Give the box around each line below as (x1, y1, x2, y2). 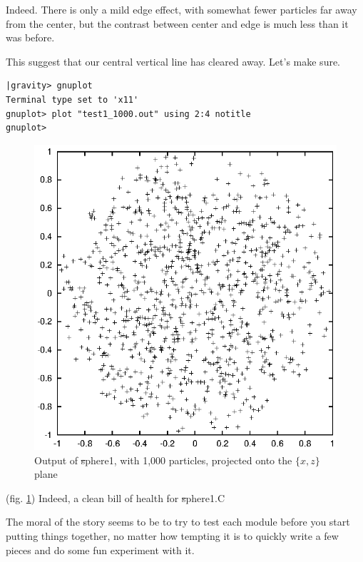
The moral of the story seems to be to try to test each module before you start (6, 514, 350, 529)
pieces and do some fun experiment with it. (6, 542, 195, 557)
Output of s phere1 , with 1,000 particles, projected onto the (34, 452, 292, 467)
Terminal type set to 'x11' (6, 94, 139, 105)
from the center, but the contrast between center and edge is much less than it (6, 16, 349, 31)
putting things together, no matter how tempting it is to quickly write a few (6, 528, 339, 543)
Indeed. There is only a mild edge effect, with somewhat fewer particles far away (6, 2, 357, 16)
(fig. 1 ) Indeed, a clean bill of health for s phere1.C (6, 490, 225, 505)
